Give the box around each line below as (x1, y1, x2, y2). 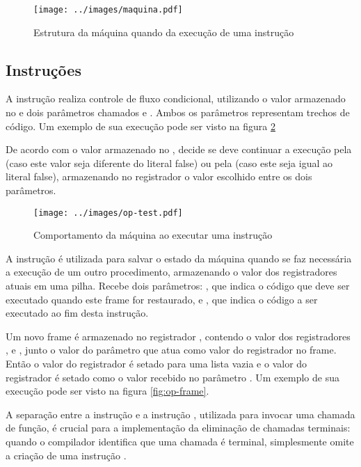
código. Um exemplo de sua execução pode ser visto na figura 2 (6, 118, 275, 133)
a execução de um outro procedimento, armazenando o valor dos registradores (6, 264, 337, 279)
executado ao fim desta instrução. (6, 306, 149, 320)
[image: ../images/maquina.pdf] (33, 5, 183, 15)
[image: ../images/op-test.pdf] (33, 207, 183, 218)
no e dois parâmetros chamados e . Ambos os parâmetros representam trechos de (6, 105, 350, 120)
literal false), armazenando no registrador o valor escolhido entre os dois (6, 169, 312, 184)
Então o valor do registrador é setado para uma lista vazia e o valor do (6, 356, 307, 371)
